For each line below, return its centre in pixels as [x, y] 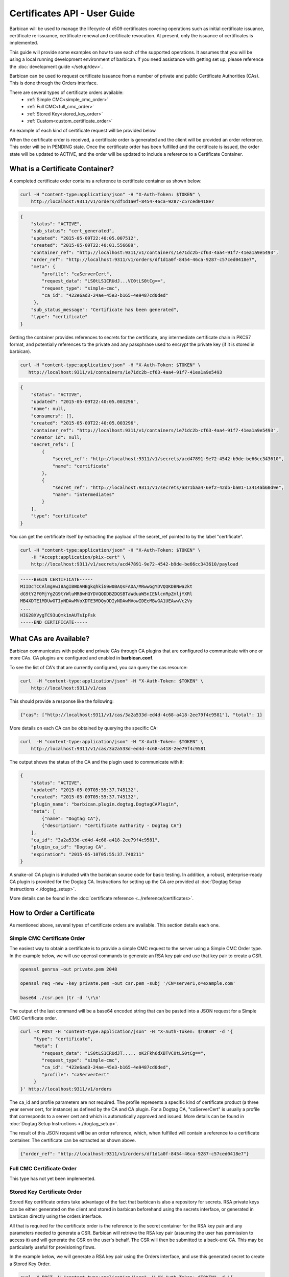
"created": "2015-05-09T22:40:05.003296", [85, 423]
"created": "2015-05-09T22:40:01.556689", [85, 245]
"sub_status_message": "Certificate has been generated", [105, 310]
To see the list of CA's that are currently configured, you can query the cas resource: [99, 667]
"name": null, [49, 409]
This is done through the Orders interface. [54, 83]
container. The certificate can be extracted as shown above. [73, 1140]
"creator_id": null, [57, 437]
